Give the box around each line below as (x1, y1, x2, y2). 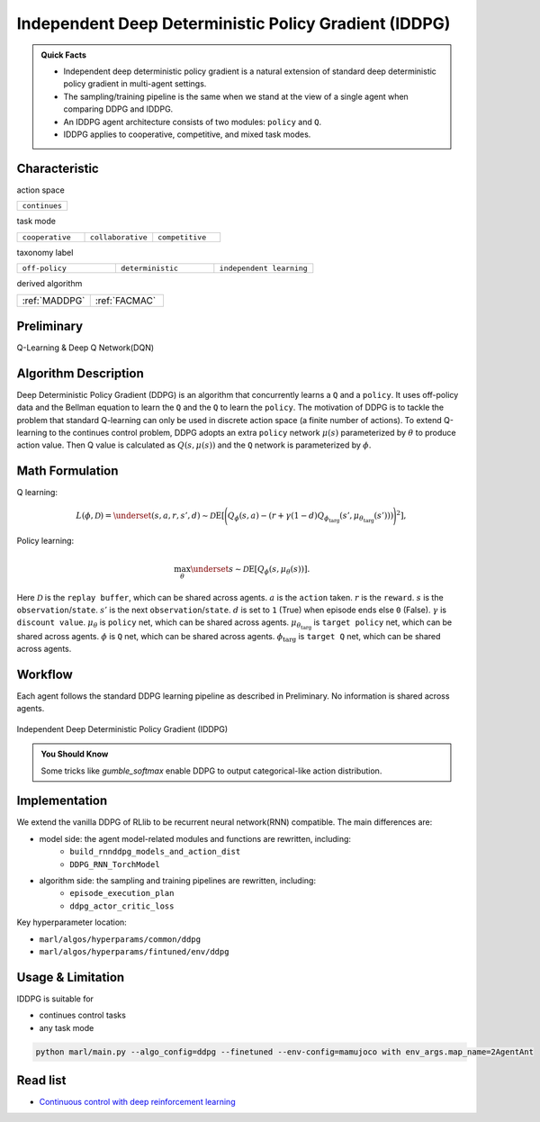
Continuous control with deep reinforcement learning (39, 1097, 236, 1108)
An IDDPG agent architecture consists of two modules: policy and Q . (63, 116, 322, 127)
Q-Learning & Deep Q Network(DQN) (16, 342, 155, 353)
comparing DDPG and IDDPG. (63, 104, 174, 114)
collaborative (90, 232, 148, 242)
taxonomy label (16, 247, 74, 258)
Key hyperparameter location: (16, 917, 128, 927)
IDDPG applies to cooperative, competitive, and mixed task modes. (63, 129, 311, 140)
